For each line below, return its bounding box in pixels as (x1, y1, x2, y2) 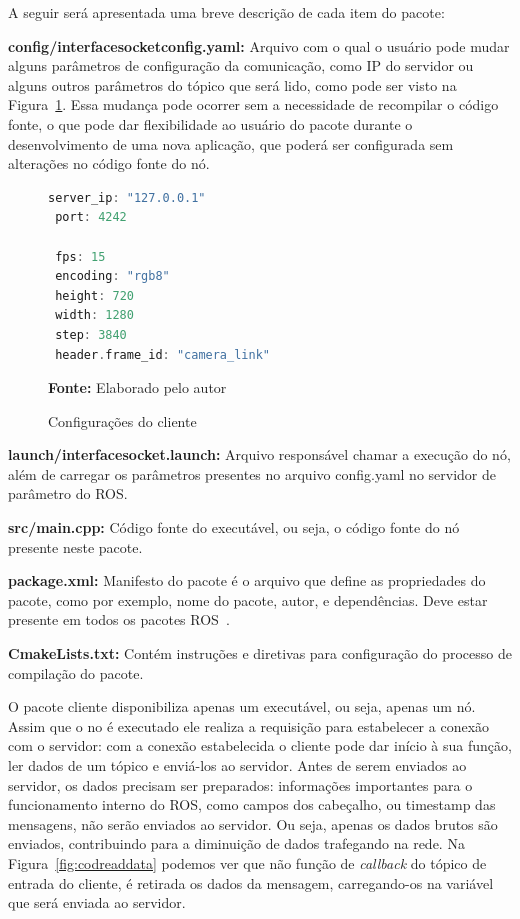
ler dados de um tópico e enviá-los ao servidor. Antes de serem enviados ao (8, 755, 467, 775)
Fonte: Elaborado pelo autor (48, 377, 227, 398)
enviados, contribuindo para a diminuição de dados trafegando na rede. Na (8, 833, 465, 854)
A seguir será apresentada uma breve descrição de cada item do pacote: (8, 2, 445, 22)
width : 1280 (55, 308, 134, 323)
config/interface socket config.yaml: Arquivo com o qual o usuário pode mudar (8, 35, 510, 56)
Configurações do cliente (48, 410, 197, 431)
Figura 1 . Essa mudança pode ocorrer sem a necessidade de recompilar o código (8, 94, 499, 115)
